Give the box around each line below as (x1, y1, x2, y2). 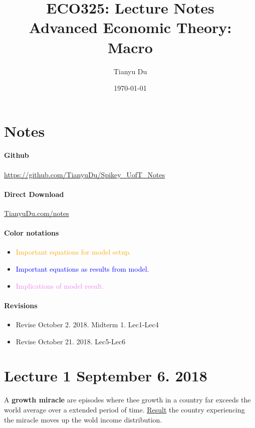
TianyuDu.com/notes (4, 208, 69, 219)
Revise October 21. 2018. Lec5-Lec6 (16, 336, 126, 346)
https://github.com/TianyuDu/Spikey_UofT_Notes (4, 169, 165, 179)
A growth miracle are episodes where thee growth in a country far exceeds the (4, 394, 251, 405)
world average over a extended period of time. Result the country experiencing (4, 404, 245, 414)
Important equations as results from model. (16, 264, 149, 274)
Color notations (4, 228, 59, 238)
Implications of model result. (16, 280, 104, 291)
